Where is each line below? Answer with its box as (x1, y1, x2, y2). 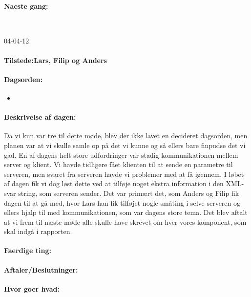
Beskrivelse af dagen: (4, 112, 76, 122)
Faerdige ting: (4, 245, 52, 255)
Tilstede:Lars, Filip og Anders (4, 55, 107, 65)
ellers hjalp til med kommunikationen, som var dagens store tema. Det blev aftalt (4, 207, 248, 217)
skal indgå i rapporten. (4, 226, 72, 236)
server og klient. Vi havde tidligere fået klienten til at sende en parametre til (4, 159, 233, 170)
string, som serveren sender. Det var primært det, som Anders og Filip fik (18, 188, 239, 198)
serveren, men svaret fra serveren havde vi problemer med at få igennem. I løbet (4, 169, 244, 179)
